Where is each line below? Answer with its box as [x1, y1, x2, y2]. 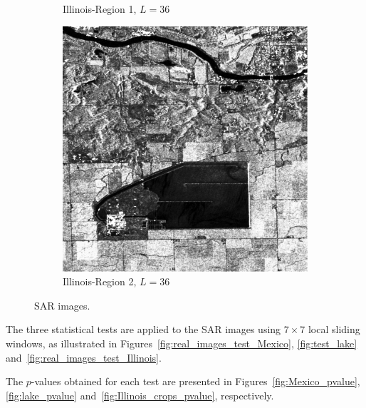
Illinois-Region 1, [63, 1, 137, 16]
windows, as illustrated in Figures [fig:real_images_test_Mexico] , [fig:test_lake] [6, 335, 357, 350]
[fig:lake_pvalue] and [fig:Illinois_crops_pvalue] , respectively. [6, 387, 274, 402]
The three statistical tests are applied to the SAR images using [6, 322, 281, 337]
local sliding [308, 322, 360, 337]
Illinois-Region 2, [63, 274, 137, 289]
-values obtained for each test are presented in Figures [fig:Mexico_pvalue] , [31, 374, 360, 389]
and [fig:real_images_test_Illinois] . [6, 350, 162, 364]
